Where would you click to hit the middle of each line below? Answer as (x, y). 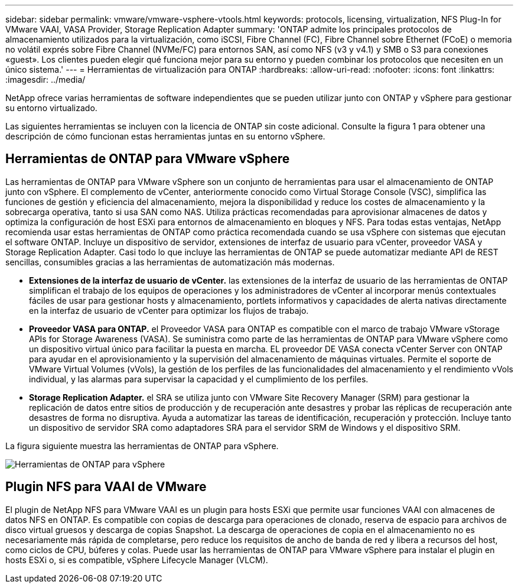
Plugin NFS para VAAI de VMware (106, 487)
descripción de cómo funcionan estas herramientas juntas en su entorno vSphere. (165, 136)
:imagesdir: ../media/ (45, 79)
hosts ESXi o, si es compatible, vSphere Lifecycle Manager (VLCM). (137, 560)
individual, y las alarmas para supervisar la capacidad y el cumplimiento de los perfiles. (199, 379)
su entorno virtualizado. (51, 108)
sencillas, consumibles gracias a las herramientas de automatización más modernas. (170, 262)
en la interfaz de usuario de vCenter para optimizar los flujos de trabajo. (169, 310)
